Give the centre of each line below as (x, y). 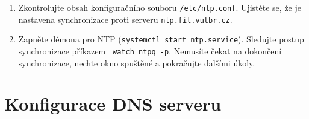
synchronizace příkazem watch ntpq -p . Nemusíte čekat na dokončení (150, 51)
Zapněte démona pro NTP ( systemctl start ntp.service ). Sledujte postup (161, 39)
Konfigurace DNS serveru (113, 104)
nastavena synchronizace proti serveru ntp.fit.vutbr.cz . (125, 19)
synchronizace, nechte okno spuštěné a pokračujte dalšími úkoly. (137, 62)
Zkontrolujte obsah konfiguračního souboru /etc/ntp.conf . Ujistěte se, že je (160, 7)
